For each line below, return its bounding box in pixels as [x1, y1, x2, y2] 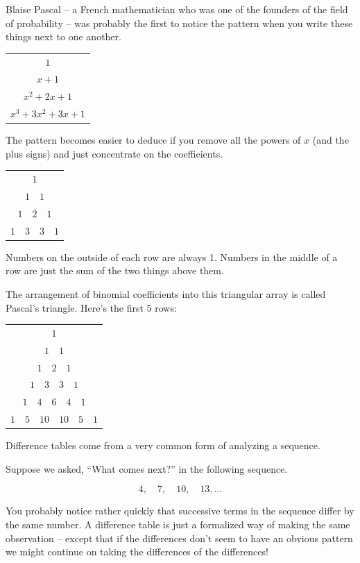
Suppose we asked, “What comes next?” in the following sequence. [6, 461, 288, 476]
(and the [312, 133, 349, 147]
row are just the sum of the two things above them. [6, 263, 224, 278]
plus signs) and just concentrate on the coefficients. [6, 146, 223, 160]
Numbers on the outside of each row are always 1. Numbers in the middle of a [6, 249, 338, 264]
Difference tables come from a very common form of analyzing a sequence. [6, 438, 320, 453]
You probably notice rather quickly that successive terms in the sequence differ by [6, 503, 354, 518]
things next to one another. [6, 29, 121, 44]
